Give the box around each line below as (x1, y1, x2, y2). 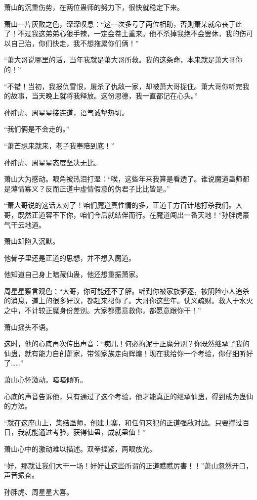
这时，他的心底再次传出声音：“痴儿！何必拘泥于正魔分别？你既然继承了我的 (4, 338, 250, 349)
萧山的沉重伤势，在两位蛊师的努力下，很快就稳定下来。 (4, 2, 184, 12)
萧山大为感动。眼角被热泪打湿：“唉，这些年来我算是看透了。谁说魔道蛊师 (4, 174, 243, 184)
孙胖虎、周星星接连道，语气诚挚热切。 (4, 107, 128, 117)
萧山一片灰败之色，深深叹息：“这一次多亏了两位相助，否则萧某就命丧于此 (4, 18, 243, 29)
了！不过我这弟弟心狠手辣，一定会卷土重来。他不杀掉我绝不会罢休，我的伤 (4, 28, 246, 39)
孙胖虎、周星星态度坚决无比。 (4, 157, 101, 167)
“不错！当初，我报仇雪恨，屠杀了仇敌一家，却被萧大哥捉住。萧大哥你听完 (4, 81, 243, 91)
